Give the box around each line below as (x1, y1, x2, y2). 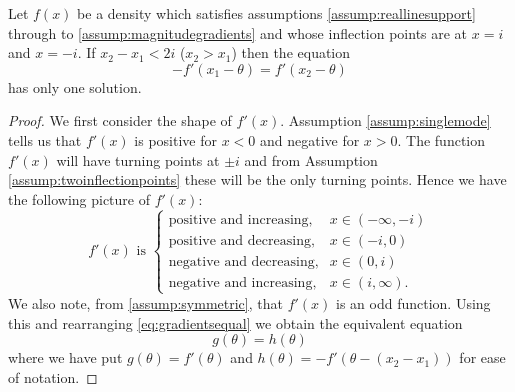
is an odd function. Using (336, 292, 491, 313)
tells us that (8, 129, 82, 150)
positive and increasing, (168, 212, 313, 227)
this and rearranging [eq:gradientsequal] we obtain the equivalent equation (8, 312, 463, 333)
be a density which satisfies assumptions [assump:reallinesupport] (77, 3, 476, 23)
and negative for (259, 129, 360, 150)
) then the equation (231, 42, 351, 63)
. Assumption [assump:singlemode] (280, 110, 491, 131)
